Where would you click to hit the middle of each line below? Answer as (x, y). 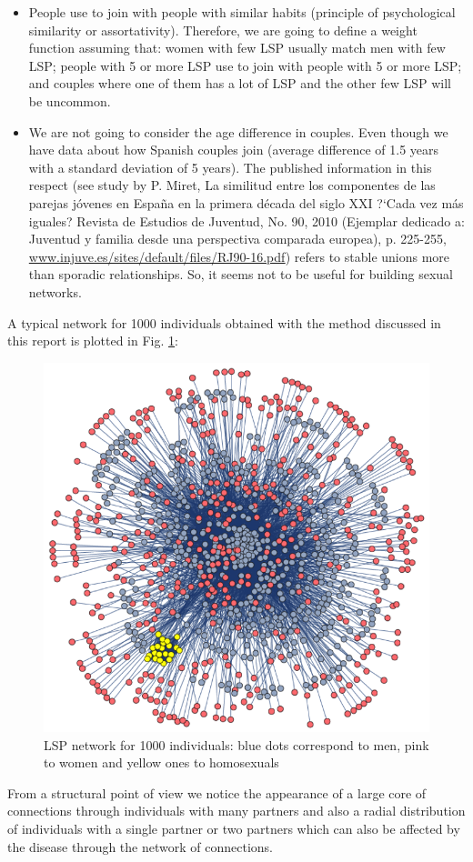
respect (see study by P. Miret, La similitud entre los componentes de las (232, 185)
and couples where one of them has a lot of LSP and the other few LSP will (240, 83)
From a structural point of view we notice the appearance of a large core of (217, 792)
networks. (55, 291)
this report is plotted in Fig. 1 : (93, 341)
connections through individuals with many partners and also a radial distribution (236, 811)
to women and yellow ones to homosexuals (161, 762)
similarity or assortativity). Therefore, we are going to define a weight (223, 30)
